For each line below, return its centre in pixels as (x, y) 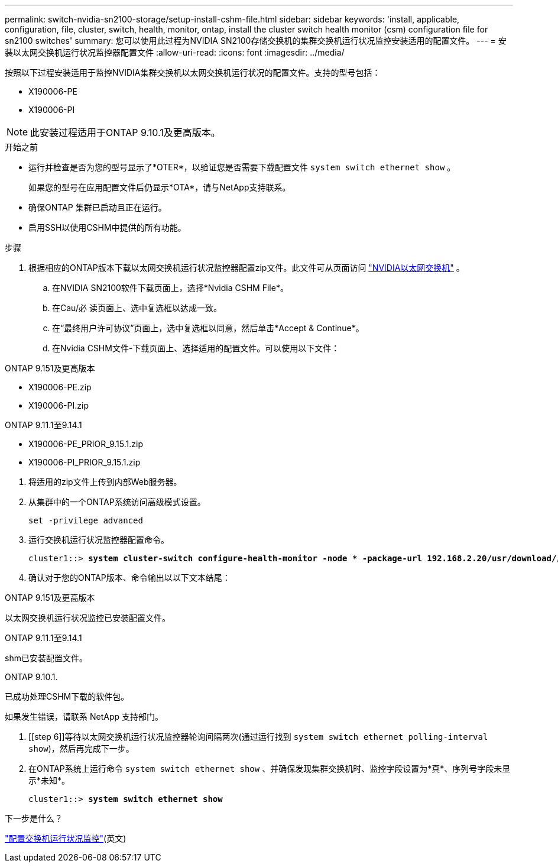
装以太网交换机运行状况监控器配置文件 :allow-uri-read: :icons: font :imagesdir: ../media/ (175, 52)
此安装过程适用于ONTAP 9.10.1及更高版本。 (125, 132)
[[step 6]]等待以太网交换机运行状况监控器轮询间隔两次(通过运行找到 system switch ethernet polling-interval (258, 737)
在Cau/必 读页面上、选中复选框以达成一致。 (137, 308)
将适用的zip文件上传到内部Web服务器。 (105, 482)
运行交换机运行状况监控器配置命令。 (99, 540)
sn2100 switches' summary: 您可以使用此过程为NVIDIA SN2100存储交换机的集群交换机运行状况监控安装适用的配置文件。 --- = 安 (256, 41)
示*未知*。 (49, 780)
